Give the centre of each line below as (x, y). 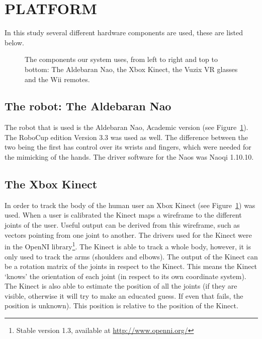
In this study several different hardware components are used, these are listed (124, 32)
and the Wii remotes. (57, 79)
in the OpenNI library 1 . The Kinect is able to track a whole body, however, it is (128, 246)
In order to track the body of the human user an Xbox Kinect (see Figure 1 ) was (130, 205)
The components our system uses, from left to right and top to (121, 59)
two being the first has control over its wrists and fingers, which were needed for (128, 147)
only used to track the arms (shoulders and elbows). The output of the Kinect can (131, 256)
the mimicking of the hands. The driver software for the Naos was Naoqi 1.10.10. (129, 157)
